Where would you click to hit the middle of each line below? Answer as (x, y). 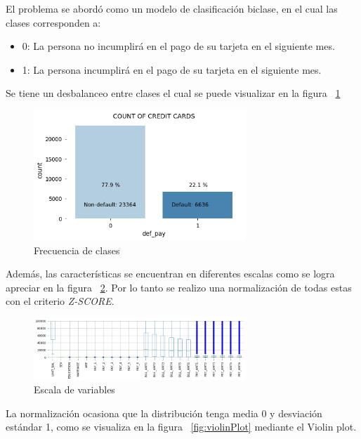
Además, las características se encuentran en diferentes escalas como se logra (170, 274)
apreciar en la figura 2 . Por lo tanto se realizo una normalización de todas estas (179, 287)
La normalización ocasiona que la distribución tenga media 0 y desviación (164, 413)
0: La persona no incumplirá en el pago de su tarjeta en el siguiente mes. (178, 46)
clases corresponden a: (53, 22)
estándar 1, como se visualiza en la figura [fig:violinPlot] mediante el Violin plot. (181, 427)
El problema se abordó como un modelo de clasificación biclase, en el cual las (172, 8)
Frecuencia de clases (77, 250)
